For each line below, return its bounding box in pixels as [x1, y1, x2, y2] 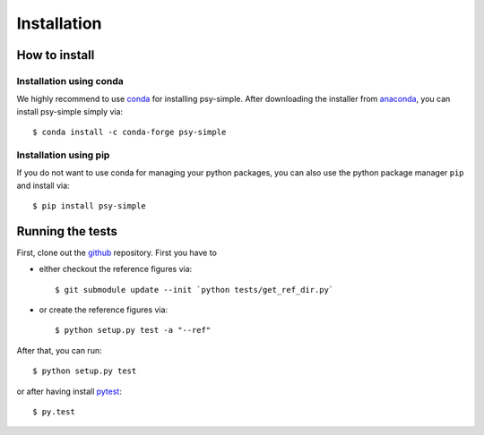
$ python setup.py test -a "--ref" [55, 325, 212, 336]
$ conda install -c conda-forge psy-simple [32, 127, 227, 138]
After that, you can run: [16, 345, 102, 355]
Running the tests [16, 224, 118, 239]
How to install [16, 47, 95, 63]
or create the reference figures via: [39, 304, 169, 315]
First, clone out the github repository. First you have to [16, 247, 217, 258]
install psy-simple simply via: [16, 106, 124, 116]
